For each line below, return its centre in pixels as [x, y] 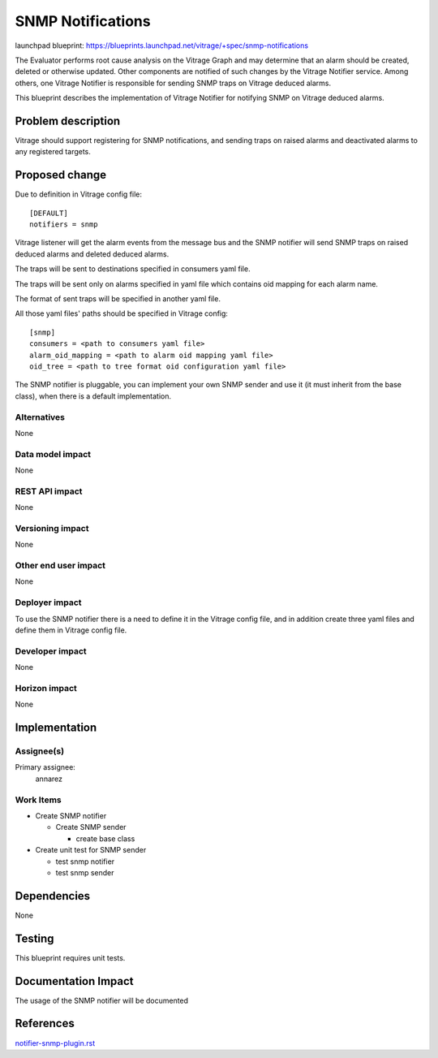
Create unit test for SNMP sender [91, 850]
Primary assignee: [45, 767]
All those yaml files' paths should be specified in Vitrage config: [122, 313]
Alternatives [40, 417]
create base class [105, 838]
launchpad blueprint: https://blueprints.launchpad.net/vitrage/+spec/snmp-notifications [161, 45]
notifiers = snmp [64, 225]
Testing [34, 938]
